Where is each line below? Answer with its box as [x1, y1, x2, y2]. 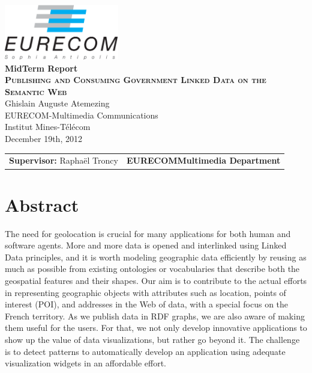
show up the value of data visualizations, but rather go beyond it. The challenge [5, 333, 300, 345]
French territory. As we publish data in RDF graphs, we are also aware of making [5, 309, 305, 322]
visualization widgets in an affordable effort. [5, 357, 166, 369]
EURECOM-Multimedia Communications [5, 108, 158, 121]
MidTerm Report [5, 61, 78, 74]
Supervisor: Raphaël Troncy [9, 154, 118, 167]
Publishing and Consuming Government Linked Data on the [5, 73, 266, 86]
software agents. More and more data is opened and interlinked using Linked [5, 239, 287, 251]
